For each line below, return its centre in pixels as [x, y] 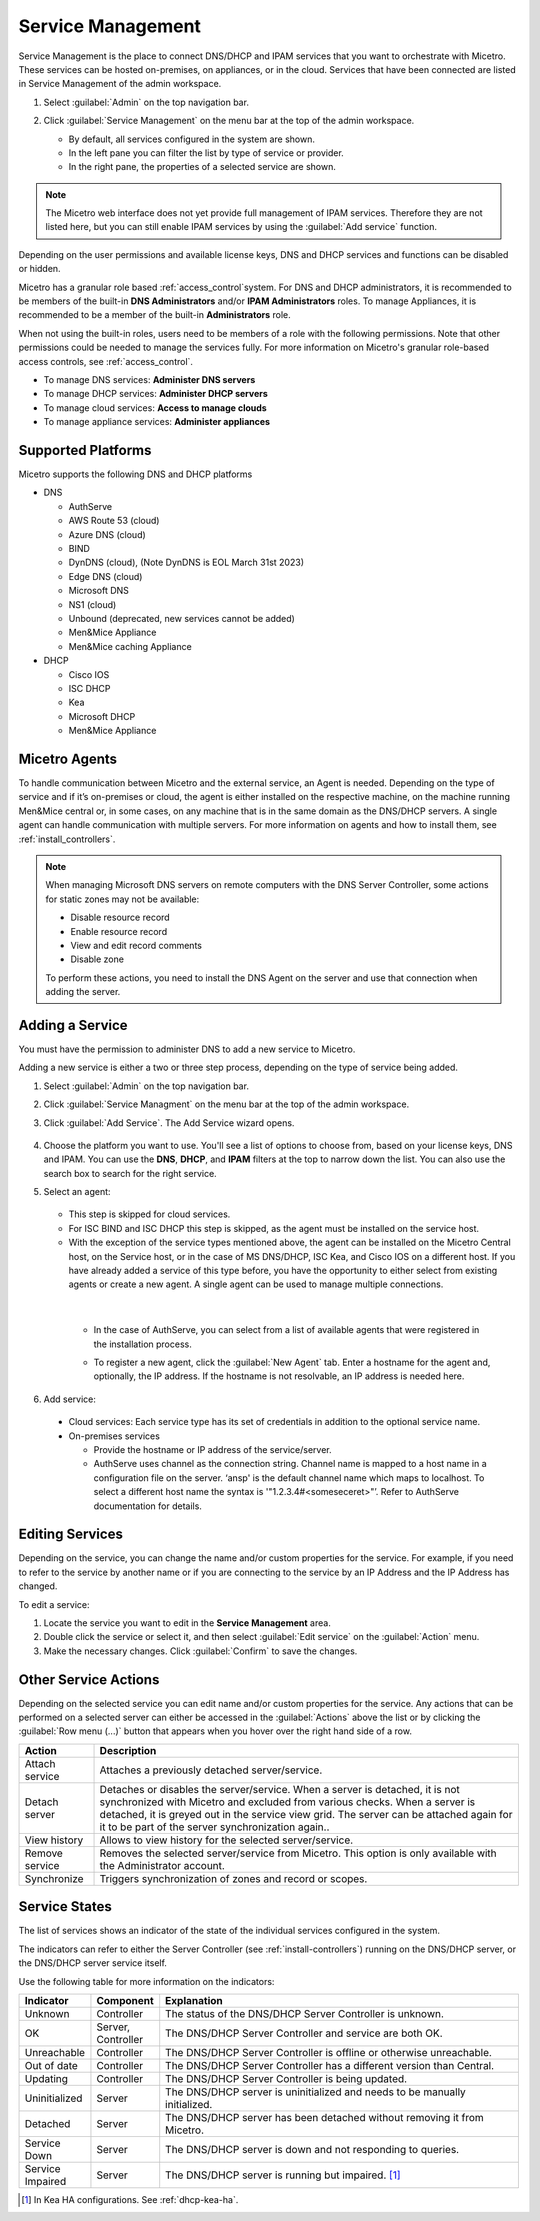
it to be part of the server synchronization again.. [214, 1827]
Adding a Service [73, 1025]
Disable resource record [120, 917]
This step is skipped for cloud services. [149, 1214]
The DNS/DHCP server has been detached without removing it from [324, 2117]
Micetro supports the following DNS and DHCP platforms [135, 474]
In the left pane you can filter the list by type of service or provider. [206, 152]
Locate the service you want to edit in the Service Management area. [187, 1622]
